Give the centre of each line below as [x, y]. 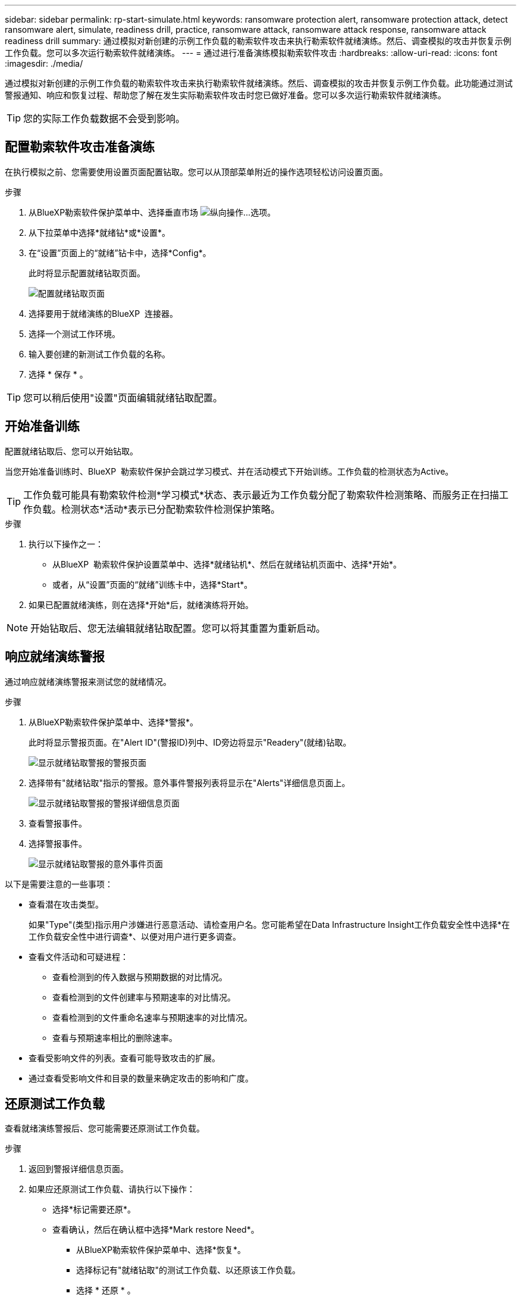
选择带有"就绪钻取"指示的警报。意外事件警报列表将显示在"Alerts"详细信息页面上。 [189, 783]
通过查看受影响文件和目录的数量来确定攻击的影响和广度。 [141, 1078]
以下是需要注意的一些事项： [59, 884]
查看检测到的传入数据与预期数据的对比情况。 [140, 977]
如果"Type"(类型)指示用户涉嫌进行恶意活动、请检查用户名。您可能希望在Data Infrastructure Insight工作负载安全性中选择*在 [269, 924]
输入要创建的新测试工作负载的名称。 [99, 354]
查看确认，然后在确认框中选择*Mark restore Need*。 [156, 1230]
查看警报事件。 [58, 823]
